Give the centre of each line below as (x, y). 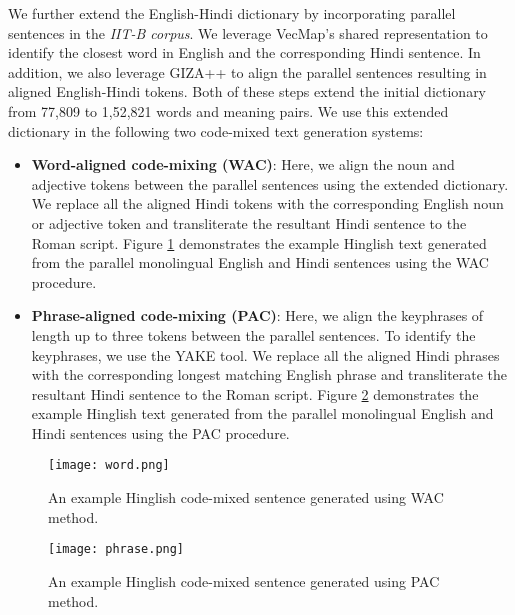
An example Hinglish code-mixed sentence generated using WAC (246, 497)
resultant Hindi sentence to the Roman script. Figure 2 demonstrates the (255, 393)
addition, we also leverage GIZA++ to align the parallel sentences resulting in (247, 71)
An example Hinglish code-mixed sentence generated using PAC (244, 580)
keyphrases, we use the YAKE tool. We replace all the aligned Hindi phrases (265, 354)
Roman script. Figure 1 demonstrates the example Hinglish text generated (259, 242)
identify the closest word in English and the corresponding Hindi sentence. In (244, 52)
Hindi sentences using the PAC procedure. (160, 432)
